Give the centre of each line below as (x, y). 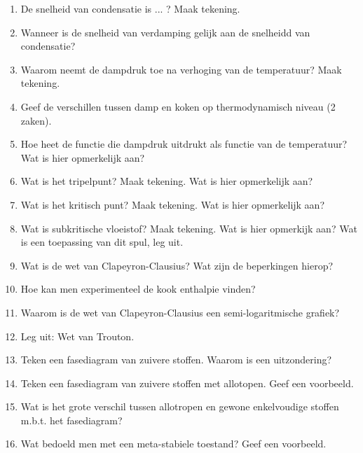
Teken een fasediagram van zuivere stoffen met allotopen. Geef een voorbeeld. (187, 383)
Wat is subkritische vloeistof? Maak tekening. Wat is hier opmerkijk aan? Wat (189, 228)
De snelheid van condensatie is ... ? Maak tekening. (130, 8)
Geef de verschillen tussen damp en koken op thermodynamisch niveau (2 (178, 106)
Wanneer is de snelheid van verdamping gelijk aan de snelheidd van (165, 32)
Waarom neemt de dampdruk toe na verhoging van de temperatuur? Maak (181, 69)
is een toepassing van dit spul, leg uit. (102, 242)
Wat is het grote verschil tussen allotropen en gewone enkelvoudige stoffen (180, 406)
